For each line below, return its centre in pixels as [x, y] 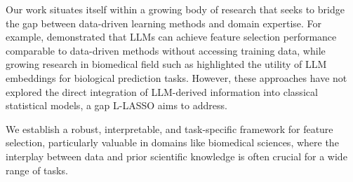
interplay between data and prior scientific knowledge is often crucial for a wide [176, 156]
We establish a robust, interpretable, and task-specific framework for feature [169, 128]
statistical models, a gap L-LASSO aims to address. [116, 105]
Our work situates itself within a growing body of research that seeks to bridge [175, 9]
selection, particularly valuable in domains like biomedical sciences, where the [172, 142]
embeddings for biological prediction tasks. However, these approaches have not [176, 77]
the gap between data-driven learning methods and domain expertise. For [164, 23]
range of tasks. [37, 170]
